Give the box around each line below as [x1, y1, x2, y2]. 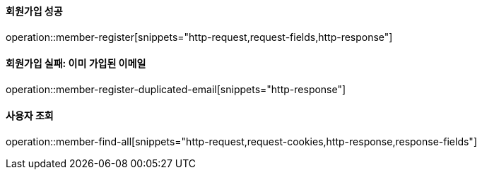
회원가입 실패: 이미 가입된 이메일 [6, 57, 146, 70]
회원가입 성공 [6, 5, 63, 17]
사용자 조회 [6, 109, 54, 122]
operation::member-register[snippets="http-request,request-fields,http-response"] [6, 30, 393, 43]
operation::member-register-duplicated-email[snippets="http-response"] [6, 83, 346, 95]
